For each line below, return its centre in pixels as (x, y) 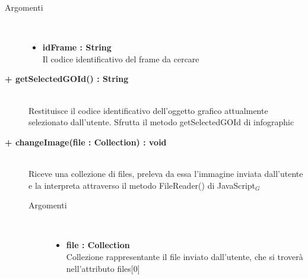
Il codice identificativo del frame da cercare (121, 58)
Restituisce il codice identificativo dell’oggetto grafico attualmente (148, 110)
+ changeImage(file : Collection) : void (86, 142)
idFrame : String (77, 47)
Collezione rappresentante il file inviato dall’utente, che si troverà (185, 256)
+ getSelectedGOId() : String (67, 79)
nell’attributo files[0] (103, 268)
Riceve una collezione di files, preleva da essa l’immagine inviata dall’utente (166, 173)
